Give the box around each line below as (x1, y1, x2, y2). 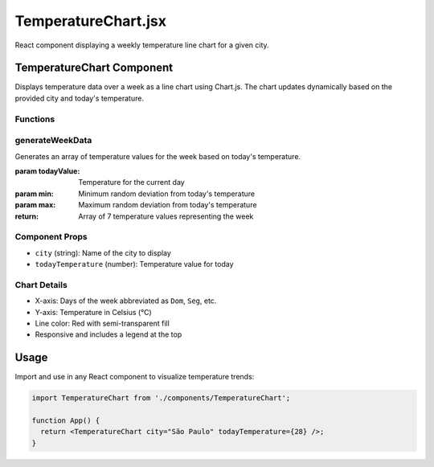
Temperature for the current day (78, 178, 185, 187)
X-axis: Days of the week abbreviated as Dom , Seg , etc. (35, 296, 217, 305)
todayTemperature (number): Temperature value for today (35, 260, 234, 269)
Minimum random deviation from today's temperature (78, 189, 256, 199)
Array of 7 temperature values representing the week (78, 211, 254, 221)
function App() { (31, 416, 100, 425)
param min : (14, 189, 54, 199)
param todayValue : (14, 166, 80, 176)
